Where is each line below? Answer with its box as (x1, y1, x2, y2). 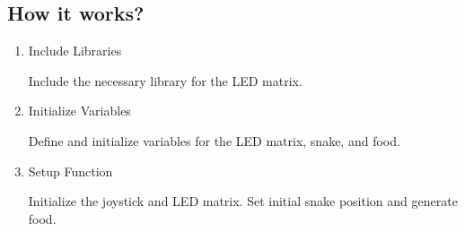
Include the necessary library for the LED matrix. (28, 71, 303, 90)
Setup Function (28, 161, 113, 180)
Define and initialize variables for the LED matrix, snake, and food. (28, 131, 400, 150)
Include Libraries (28, 41, 122, 60)
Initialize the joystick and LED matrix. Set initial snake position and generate (28, 192, 458, 210)
